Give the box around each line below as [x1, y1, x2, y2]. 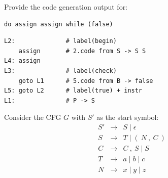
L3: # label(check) [4, 67, 117, 74]
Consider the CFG [4, 112, 61, 122]
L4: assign [4, 57, 41, 65]
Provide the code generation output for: [4, 2, 128, 12]
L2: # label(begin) [4, 37, 117, 45]
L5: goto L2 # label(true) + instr [4, 87, 143, 95]
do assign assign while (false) [4, 20, 113, 28]
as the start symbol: [96, 112, 159, 122]
